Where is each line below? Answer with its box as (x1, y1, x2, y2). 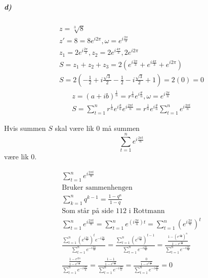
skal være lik (55, 122, 94, 133)
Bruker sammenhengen (62, 184, 133, 191)
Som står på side (62, 207, 114, 215)
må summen (102, 122, 140, 133)
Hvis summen (4, 122, 46, 133)
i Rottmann (129, 207, 165, 215)
